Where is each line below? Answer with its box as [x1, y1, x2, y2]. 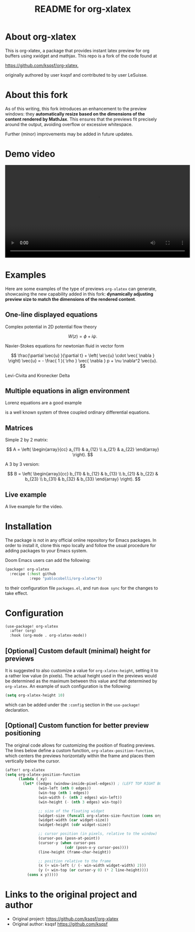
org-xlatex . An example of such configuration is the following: [5, 683, 131, 689]
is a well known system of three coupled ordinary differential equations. [5, 409, 150, 416]
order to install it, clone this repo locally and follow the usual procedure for [5, 542, 156, 548]
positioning [5, 729, 41, 737]
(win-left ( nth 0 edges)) [38, 786, 92, 791]
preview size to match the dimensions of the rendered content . [5, 296, 136, 302]
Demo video [5, 148, 56, 160]
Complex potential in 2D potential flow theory [5, 324, 97, 330]
